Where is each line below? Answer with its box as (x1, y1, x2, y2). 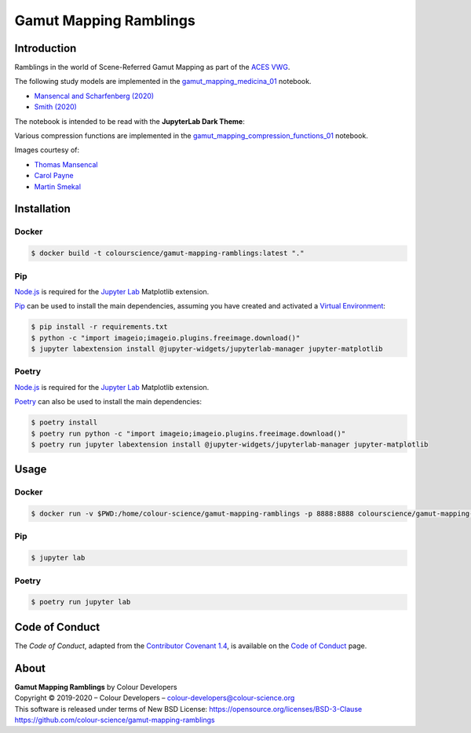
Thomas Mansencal (34, 159, 98, 169)
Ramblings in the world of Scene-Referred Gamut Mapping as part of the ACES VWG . (14, 63, 290, 72)
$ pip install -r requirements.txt (31, 323, 168, 331)
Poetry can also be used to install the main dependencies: (14, 397, 202, 407)
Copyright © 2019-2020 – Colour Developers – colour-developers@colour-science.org (14, 693, 295, 702)
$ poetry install (31, 418, 98, 427)
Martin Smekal (34, 181, 82, 191)
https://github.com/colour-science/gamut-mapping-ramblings (14, 715, 215, 724)
